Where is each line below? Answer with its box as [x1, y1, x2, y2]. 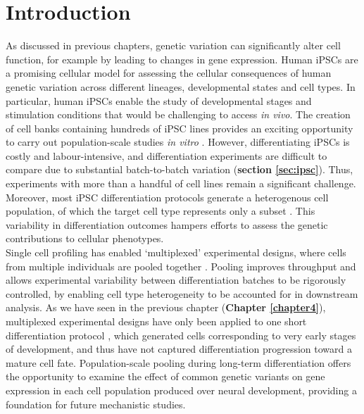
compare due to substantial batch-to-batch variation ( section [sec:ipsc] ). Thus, [6, 162, 353, 177]
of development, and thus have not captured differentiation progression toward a [6, 341, 352, 356]
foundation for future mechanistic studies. [6, 396, 186, 411]
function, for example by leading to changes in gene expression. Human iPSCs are [6, 51, 358, 66]
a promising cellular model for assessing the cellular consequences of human [6, 65, 332, 80]
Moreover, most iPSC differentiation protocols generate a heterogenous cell [6, 189, 329, 204]
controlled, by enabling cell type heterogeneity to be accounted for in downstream [6, 286, 358, 301]
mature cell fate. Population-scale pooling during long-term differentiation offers [6, 355, 351, 370]
